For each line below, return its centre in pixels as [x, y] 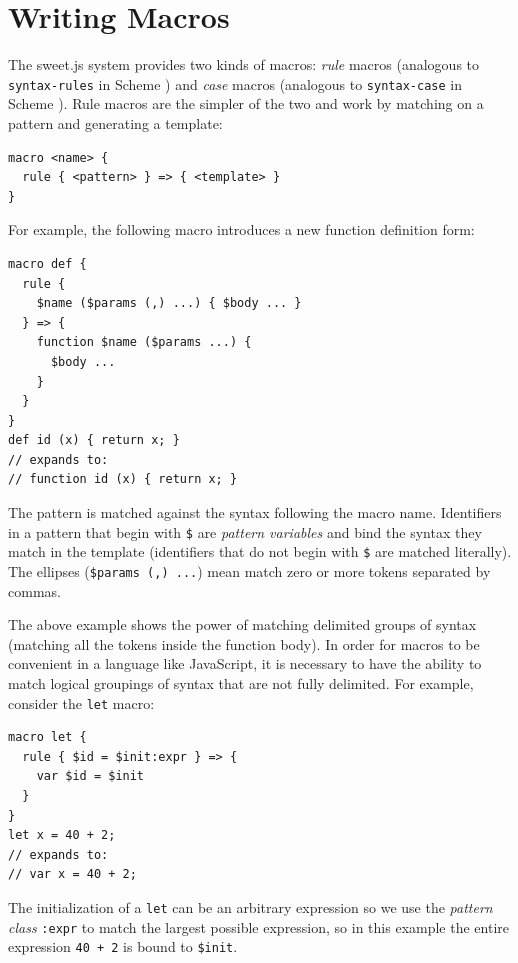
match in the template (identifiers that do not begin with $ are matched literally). [260, 551]
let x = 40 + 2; [62, 835]
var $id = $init [90, 776]
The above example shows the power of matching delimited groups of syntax [242, 624]
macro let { [47, 737]
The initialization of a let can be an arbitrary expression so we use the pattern [250, 907]
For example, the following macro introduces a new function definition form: [241, 229]
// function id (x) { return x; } [123, 479]
